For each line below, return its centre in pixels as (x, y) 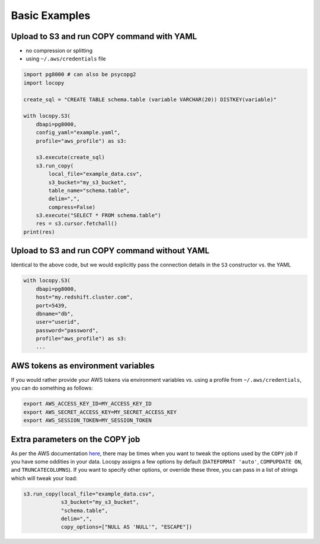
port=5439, (52, 305)
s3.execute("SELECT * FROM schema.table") (98, 215)
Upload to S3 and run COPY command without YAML (110, 251)
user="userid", (58, 322)
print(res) (39, 232)
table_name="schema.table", (89, 190)
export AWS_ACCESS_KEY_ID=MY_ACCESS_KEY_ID (88, 404)
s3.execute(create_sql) (70, 157)
